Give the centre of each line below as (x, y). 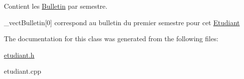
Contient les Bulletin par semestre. (56, 6)
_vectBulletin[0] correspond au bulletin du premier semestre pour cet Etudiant (122, 22)
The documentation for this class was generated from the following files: (111, 39)
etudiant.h (19, 55)
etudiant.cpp (23, 71)
